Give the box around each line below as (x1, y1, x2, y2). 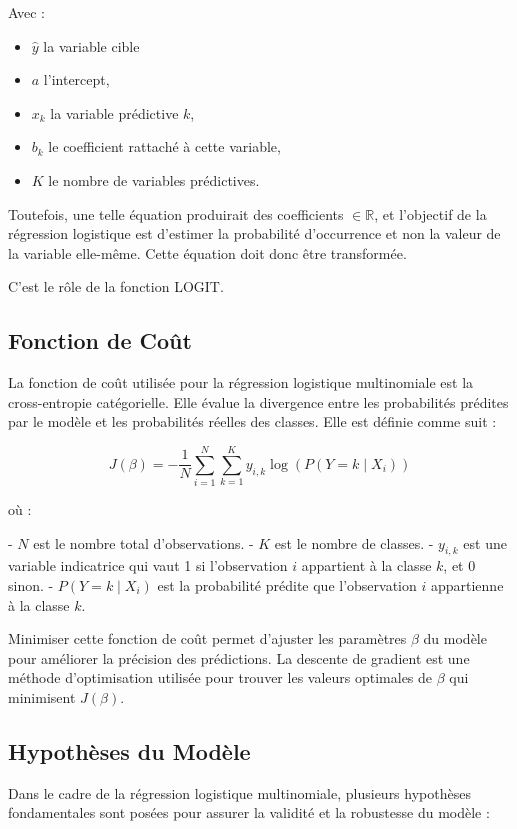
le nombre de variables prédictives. (48, 169, 260, 190)
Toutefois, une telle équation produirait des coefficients (8, 203, 344, 224)
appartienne (430, 575, 504, 596)
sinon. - (8, 575, 54, 596)
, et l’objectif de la (374, 203, 487, 224)
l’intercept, (43, 69, 110, 90)
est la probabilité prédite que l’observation (157, 575, 417, 596)
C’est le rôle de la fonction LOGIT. (8, 276, 224, 297)
